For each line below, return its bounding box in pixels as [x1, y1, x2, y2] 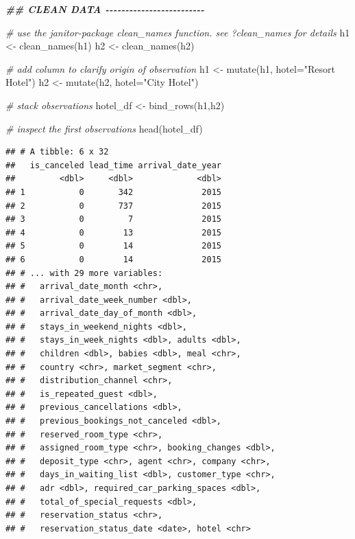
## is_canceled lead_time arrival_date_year [5, 160, 221, 170]
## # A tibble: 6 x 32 [5, 147, 109, 157]
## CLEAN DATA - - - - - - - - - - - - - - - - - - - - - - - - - [5, 2, 205, 16]
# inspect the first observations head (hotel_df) [5, 121, 203, 135]
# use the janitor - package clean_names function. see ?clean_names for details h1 [5, 25, 350, 39]
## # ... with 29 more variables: [5, 268, 163, 278]
